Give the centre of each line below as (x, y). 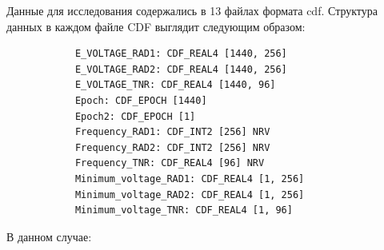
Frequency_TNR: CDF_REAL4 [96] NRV (170, 163)
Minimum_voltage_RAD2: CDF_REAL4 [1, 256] (190, 194)
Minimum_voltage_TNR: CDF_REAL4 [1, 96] (184, 210)
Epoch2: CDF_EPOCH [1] (135, 116)
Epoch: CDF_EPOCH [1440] (141, 100)
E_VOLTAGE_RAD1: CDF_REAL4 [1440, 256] (181, 54)
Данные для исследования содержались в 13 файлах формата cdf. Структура (192, 10)
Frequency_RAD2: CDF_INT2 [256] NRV (172, 147)
